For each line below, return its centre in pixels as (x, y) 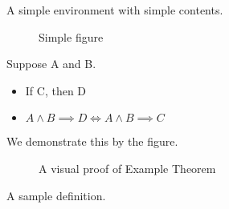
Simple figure (71, 36)
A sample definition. (56, 195)
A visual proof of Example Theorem (127, 168)
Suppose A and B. (51, 64)
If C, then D (56, 90)
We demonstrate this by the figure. (92, 141)
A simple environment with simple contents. (115, 10)
